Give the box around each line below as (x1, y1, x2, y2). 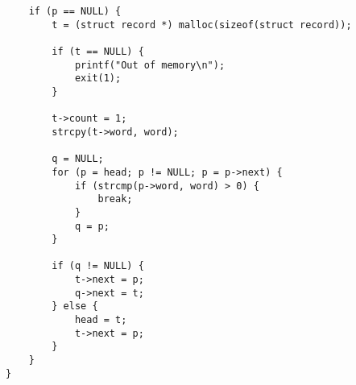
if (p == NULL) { (28, 6, 122, 17)
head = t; (74, 314, 127, 326)
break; (97, 193, 133, 205)
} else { (52, 300, 98, 313)
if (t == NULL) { (52, 45, 144, 57)
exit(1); (74, 72, 122, 85)
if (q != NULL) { (52, 260, 144, 272)
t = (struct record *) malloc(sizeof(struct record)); (52, 19, 352, 31)
